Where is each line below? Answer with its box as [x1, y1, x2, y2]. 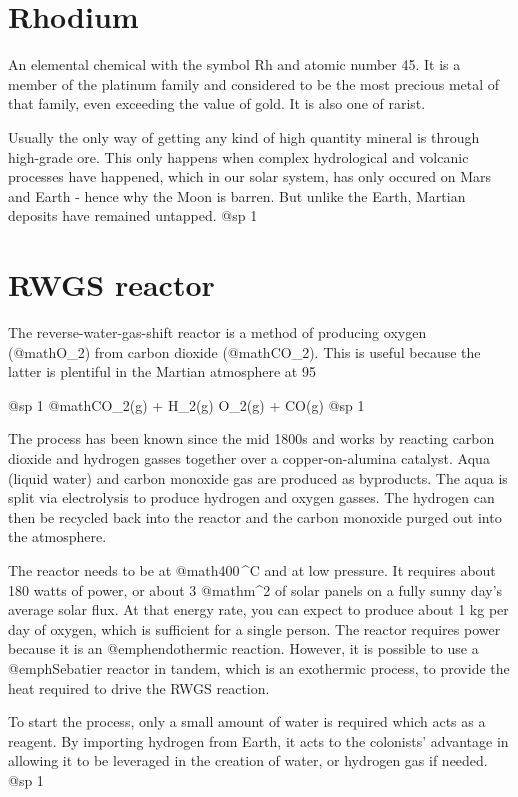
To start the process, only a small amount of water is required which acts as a [8, 711, 486, 732]
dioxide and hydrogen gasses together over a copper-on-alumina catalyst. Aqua [8, 447, 490, 468]
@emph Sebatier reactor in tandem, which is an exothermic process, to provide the [8, 657, 510, 678]
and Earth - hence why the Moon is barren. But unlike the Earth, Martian [8, 185, 466, 206]
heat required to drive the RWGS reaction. [8, 677, 270, 698]
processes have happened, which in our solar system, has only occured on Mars [8, 166, 492, 187]
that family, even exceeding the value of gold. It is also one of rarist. [8, 93, 426, 114]
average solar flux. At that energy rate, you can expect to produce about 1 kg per [8, 599, 509, 620]
